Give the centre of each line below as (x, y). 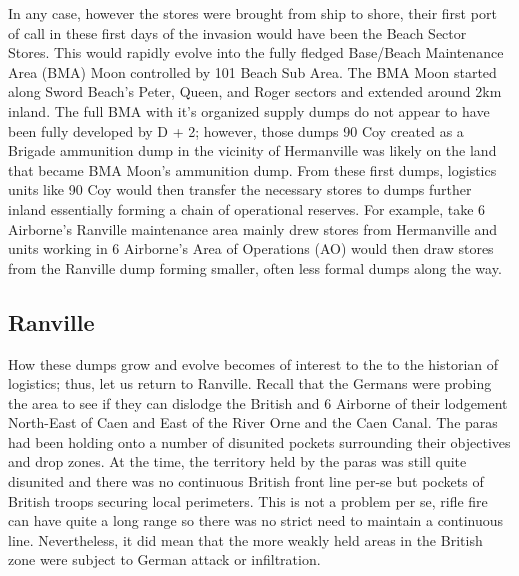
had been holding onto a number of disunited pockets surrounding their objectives (259, 441)
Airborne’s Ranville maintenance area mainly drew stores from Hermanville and (253, 228)
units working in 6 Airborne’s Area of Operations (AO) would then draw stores (251, 248)
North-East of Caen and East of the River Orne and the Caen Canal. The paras (253, 422)
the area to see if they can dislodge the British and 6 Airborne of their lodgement (258, 402)
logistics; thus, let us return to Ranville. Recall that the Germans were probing (250, 383)
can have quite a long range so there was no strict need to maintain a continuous (256, 520)
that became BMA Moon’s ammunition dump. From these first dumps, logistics (252, 169)
